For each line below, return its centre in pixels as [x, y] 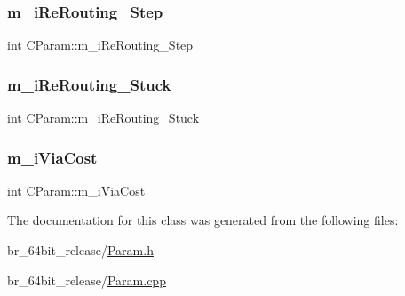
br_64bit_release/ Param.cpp [87, 280]
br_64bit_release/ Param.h [80, 250]
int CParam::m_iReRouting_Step [100, 45]
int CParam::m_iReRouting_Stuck [103, 118]
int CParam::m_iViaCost [76, 190]
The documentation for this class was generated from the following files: [203, 220]
